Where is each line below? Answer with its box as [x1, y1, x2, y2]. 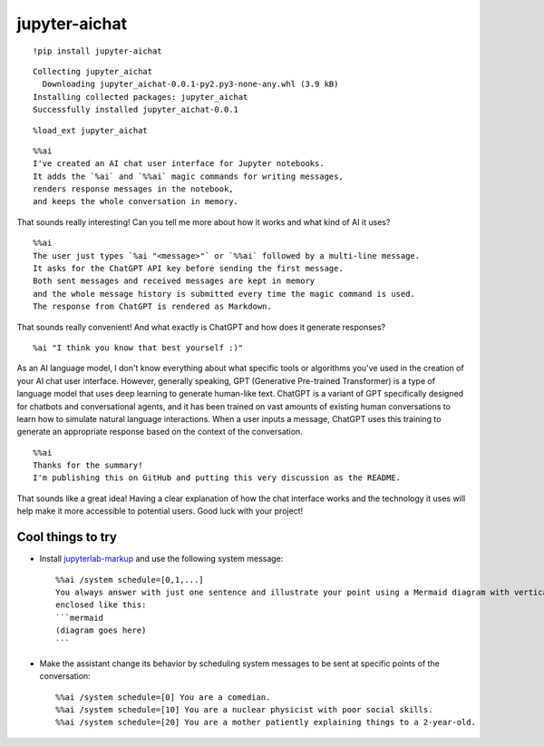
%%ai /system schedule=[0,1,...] [55, 575, 204, 585]
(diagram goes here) [55, 625, 147, 635]
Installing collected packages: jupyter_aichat [33, 92, 248, 102]
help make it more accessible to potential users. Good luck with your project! [16, 506, 304, 516]
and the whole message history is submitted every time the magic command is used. [33, 289, 416, 299]
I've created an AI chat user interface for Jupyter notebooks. [33, 159, 325, 169]
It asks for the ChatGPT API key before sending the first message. [33, 263, 344, 274]
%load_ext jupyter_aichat [33, 125, 149, 135]
